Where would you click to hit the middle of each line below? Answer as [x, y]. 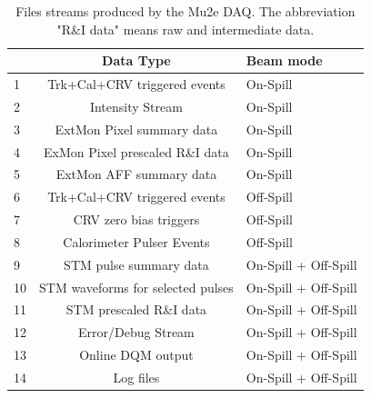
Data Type [136, 60]
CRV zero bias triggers [136, 219]
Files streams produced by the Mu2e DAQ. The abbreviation [185, 11]
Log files [136, 377]
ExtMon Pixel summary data [136, 129]
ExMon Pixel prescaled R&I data [136, 151]
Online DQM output [136, 355]
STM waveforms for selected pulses [136, 287]
